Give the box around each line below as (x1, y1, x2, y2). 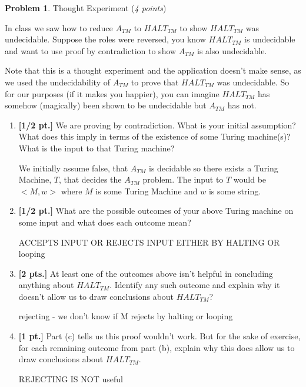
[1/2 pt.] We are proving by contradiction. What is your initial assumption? (18, 118, 296, 131)
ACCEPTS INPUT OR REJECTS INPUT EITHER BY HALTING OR (18, 236, 280, 248)
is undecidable (244, 33, 295, 45)
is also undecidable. (197, 44, 267, 57)
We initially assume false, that (18, 161, 128, 174)
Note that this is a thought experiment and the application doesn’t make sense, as (5, 64, 301, 77)
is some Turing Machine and (95, 184, 198, 197)
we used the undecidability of (5, 75, 110, 88)
